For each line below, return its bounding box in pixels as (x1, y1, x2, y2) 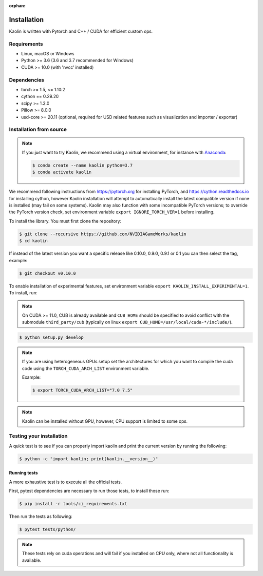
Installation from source (9, 126, 67, 133)
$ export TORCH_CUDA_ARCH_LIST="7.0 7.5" (32, 388, 133, 393)
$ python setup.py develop (19, 335, 84, 340)
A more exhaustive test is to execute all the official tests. (9, 479, 122, 485)
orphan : (9, 3, 26, 8)
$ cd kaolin (19, 238, 48, 244)
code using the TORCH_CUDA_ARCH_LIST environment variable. (22, 365, 150, 371)
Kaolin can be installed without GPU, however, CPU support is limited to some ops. (22, 418, 188, 424)
